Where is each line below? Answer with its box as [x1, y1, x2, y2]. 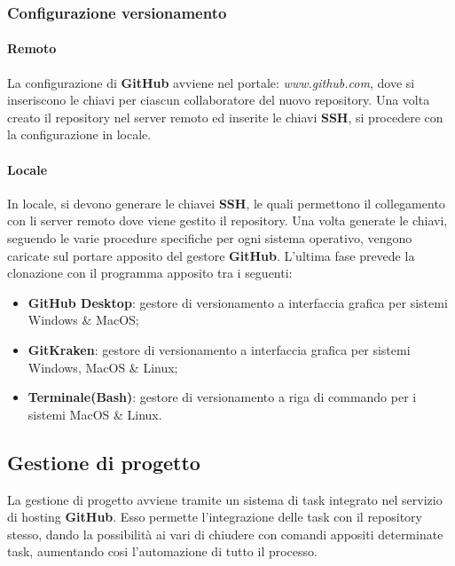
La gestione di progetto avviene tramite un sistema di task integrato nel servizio [7, 490, 443, 508]
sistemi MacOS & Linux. [27, 405, 162, 423]
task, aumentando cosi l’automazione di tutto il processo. [7, 542, 318, 561]
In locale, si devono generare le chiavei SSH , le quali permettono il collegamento [7, 193, 445, 212]
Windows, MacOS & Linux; [27, 358, 178, 376]
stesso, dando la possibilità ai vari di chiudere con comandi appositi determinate [7, 524, 443, 543]
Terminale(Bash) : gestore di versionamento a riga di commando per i [27, 388, 417, 406]
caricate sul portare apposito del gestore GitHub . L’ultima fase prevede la [7, 246, 415, 264]
